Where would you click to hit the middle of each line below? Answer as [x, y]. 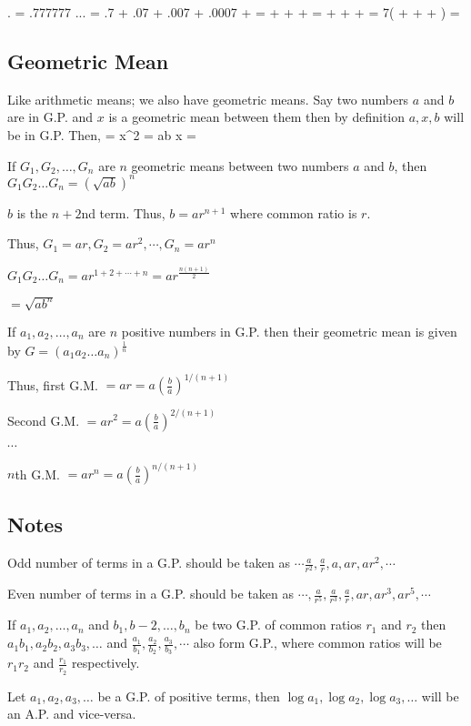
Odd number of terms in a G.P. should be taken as [149, 563]
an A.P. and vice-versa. [72, 714]
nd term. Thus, [123, 212]
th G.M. [37, 473]
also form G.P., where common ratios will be [317, 643]
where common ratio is [294, 212]
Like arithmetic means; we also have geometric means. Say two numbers [208, 99]
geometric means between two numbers [240, 165]
